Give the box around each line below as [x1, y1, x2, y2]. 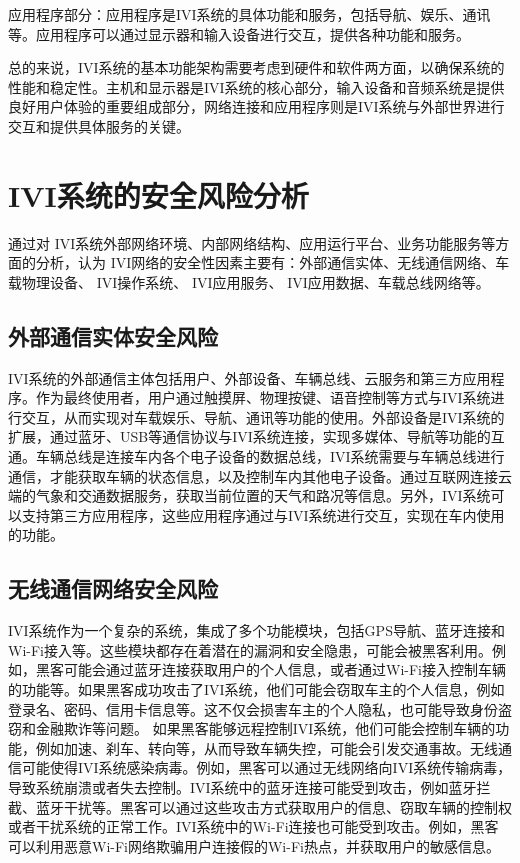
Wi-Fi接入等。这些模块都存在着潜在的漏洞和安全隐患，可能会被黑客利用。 [8, 639, 492, 660]
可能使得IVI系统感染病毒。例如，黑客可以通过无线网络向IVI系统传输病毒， [21, 757, 512, 778]
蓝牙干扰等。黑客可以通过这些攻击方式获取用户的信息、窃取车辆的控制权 [35, 796, 512, 817]
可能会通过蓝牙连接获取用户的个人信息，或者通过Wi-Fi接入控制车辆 [63, 659, 506, 680]
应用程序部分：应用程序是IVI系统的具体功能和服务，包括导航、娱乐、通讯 [8, 4, 491, 24]
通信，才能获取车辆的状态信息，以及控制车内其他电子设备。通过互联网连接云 [8, 465, 512, 486]
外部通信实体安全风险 [8, 320, 218, 351]
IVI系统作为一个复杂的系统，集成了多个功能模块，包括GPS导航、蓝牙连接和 [8, 620, 505, 641]
